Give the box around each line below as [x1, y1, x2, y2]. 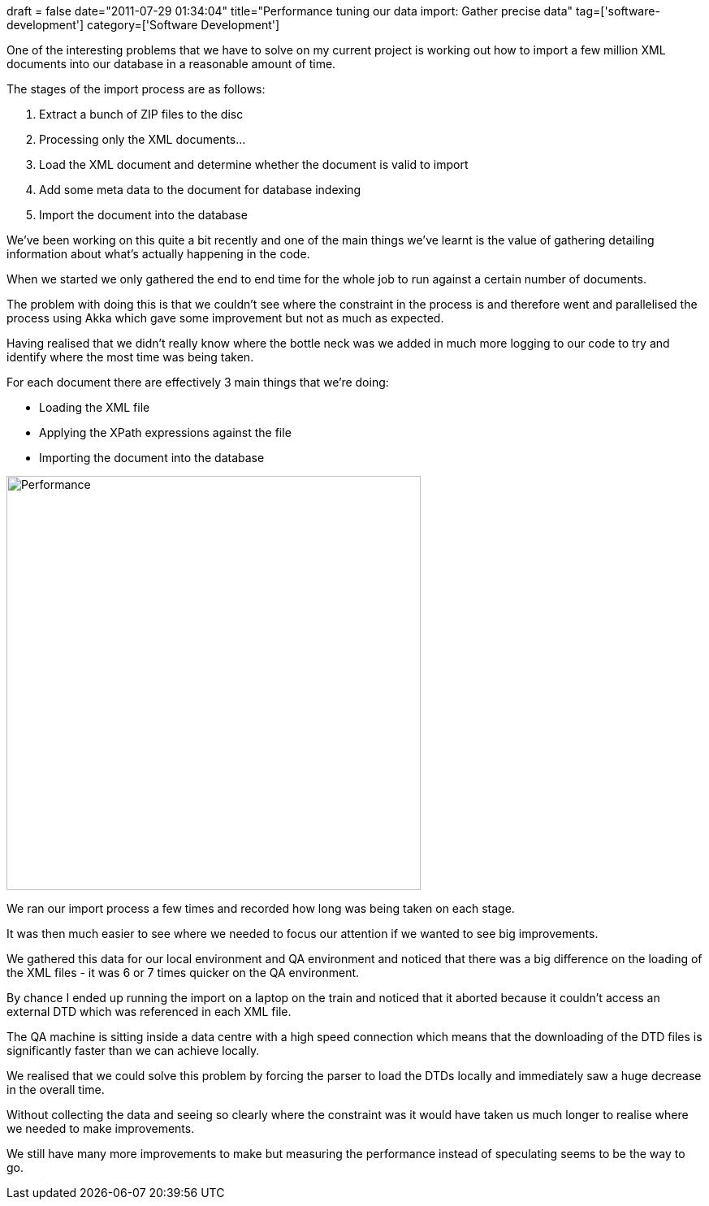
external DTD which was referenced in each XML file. [6, 1005, 292, 1018]
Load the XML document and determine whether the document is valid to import [39, 158, 469, 171]
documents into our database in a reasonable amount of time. [6, 57, 336, 71]
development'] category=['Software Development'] [6, 18, 280, 32]
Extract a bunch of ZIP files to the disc [39, 107, 244, 121]
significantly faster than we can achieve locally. [6, 1044, 260, 1057]
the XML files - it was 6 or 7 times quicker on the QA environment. [6, 966, 360, 979]
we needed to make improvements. [6, 1122, 195, 1135]
